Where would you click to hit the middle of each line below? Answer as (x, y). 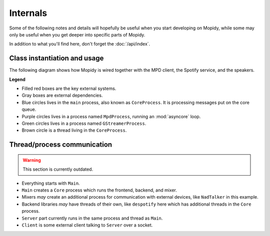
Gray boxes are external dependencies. (62, 95)
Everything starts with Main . (51, 183)
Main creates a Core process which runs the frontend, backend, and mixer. (99, 190)
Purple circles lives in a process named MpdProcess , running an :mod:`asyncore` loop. (111, 116)
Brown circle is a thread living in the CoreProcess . (74, 130)
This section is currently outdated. (58, 169)
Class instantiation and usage (56, 58)
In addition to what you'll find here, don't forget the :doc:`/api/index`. (80, 44)
